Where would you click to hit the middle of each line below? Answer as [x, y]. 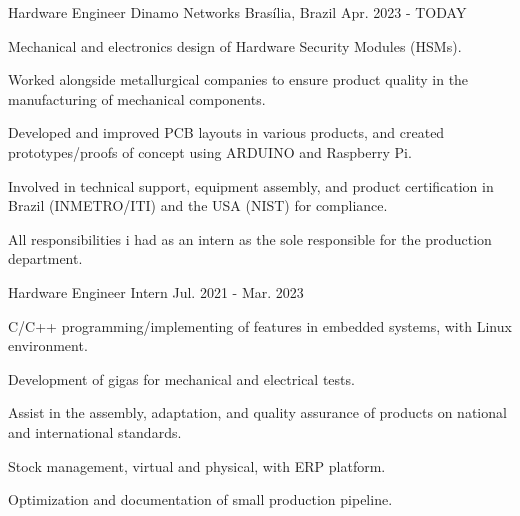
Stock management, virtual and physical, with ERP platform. [197, 465]
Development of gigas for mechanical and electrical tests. [181, 378]
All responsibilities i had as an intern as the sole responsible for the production [250, 238]
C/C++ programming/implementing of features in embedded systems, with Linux [260, 325]
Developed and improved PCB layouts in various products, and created [226, 132]
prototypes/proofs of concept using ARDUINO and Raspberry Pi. [210, 151]
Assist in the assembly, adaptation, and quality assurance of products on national [257, 412]
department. [45, 258]
